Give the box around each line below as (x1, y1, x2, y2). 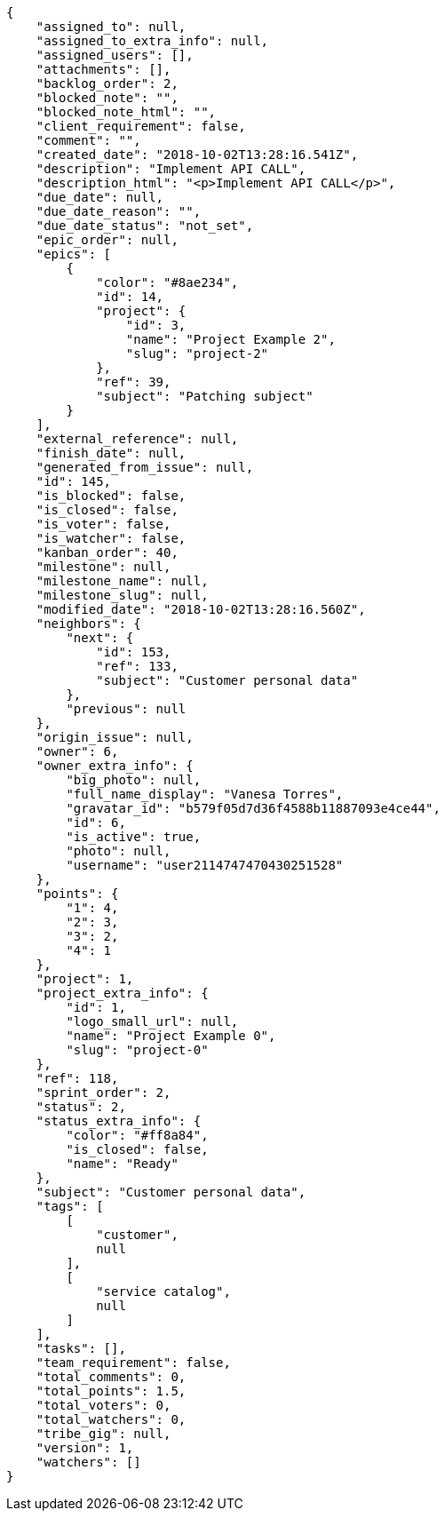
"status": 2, (36, 1100, 126, 1114)
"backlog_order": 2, (36, 76, 179, 91)
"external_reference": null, (36, 432, 239, 446)
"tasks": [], (36, 1341, 126, 1355)
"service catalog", (96, 1284, 231, 1299)
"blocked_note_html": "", (36, 105, 217, 119)
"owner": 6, (36, 744, 119, 759)
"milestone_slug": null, (36, 588, 209, 602)
